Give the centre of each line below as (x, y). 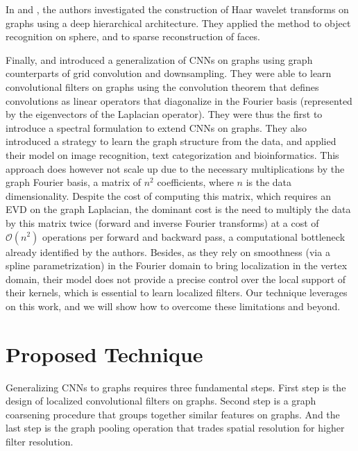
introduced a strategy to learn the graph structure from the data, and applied (171, 141)
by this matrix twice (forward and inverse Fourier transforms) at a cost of (162, 222)
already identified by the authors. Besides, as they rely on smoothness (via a (168, 252)
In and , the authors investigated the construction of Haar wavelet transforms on (177, 9)
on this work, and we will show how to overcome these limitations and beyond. (173, 306)
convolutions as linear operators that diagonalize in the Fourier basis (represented (179, 100)
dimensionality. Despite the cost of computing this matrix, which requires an (168, 195)
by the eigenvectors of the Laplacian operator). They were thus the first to (164, 114)
